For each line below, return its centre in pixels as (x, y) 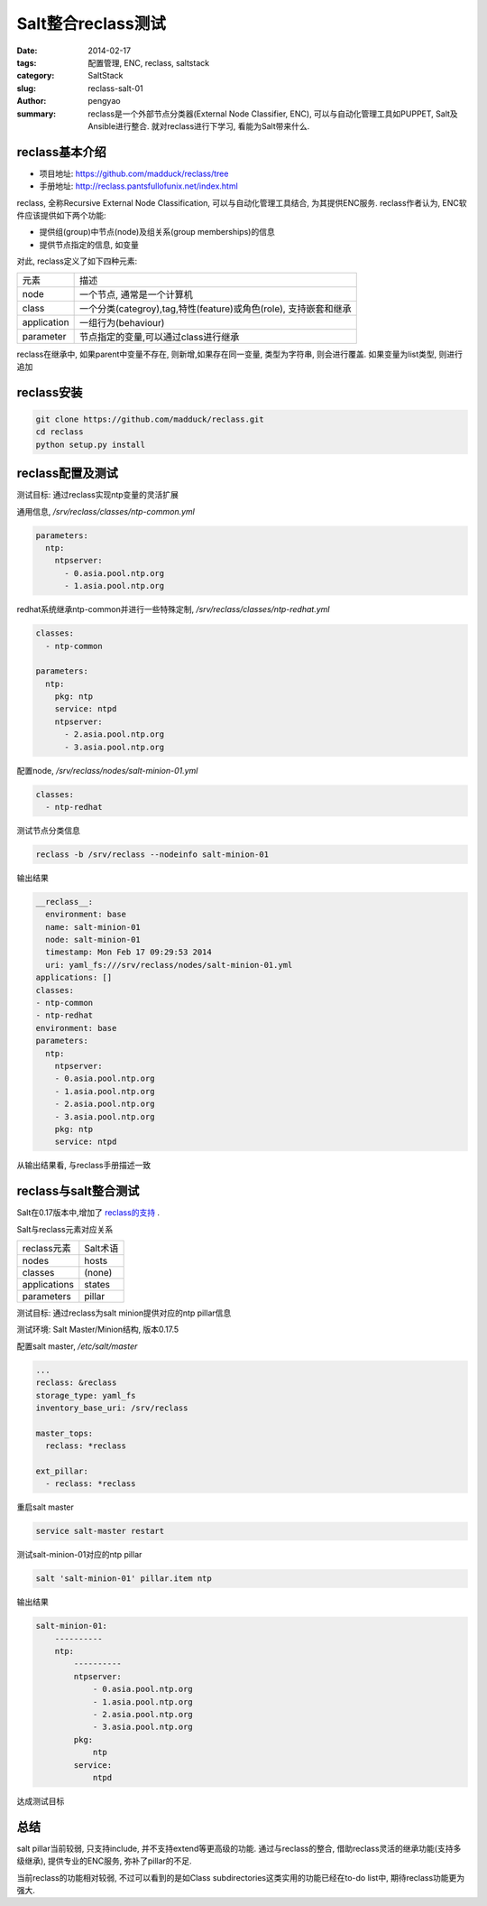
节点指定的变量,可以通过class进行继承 (159, 337)
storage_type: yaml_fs (86, 1395)
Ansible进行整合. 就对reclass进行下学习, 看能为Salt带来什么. (199, 126)
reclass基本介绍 (62, 152)
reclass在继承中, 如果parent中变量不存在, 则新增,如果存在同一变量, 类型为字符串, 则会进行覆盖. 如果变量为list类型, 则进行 (240, 354)
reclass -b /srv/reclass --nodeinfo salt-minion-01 (152, 854)
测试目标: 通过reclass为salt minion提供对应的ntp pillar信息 (124, 1313)
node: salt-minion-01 (93, 940)
